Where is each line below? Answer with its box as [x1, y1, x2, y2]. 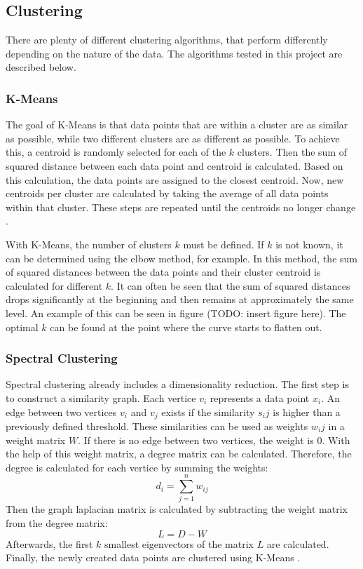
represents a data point [210, 390, 310, 405]
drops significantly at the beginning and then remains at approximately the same [6, 292, 354, 307]
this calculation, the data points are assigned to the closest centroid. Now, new [6, 172, 344, 187]
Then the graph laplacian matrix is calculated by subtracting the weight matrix [6, 502, 348, 516]
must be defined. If [183, 236, 264, 251]
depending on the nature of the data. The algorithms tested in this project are [6, 46, 343, 60]
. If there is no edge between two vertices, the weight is [78, 432, 314, 447]
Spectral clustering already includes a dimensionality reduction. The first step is [6, 377, 349, 391]
